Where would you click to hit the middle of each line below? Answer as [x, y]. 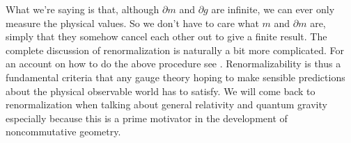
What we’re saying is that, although [83, 9]
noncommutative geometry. [63, 132]
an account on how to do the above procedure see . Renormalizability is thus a [173, 64]
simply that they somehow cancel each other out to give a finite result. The [166, 36]
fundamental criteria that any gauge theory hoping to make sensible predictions [175, 77]
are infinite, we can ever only [273, 9]
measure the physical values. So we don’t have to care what [132, 23]
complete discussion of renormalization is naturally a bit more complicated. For [175, 50]
